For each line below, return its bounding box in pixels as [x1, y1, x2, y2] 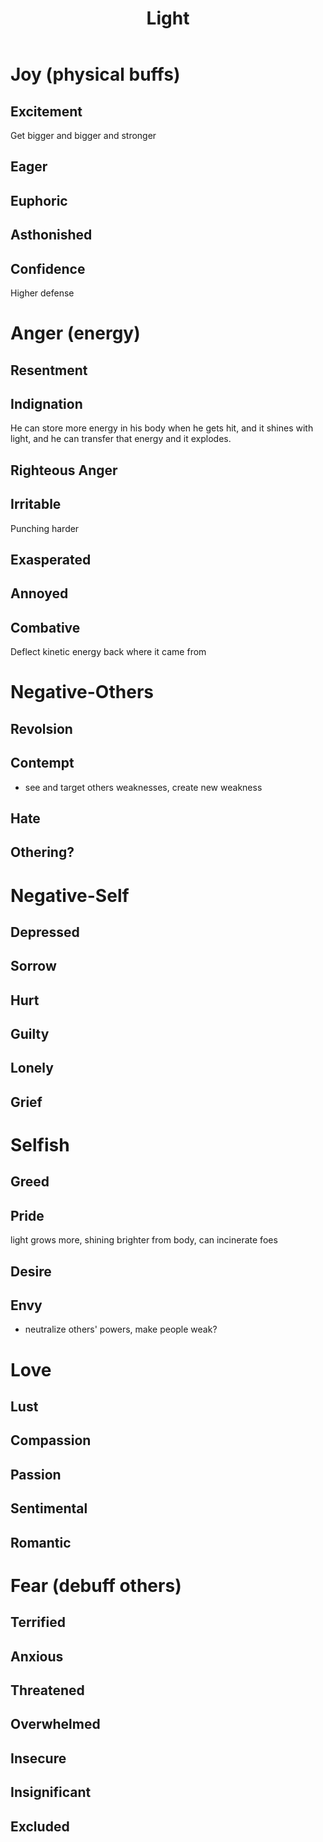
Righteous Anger [10, 462, 118, 479]
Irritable [10, 496, 62, 513]
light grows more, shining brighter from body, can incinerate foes [10, 1234, 278, 1246]
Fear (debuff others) [10, 1574, 182, 1597]
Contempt [10, 755, 75, 772]
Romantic [10, 1534, 72, 1551]
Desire [10, 1263, 52, 1280]
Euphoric [10, 192, 68, 209]
